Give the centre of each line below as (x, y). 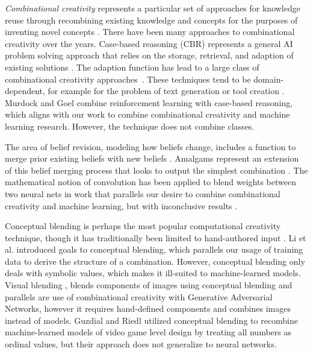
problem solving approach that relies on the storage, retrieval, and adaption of (149, 55)
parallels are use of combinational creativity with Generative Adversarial (139, 296)
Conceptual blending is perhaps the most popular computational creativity (143, 226)
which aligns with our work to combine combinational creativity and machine (147, 114)
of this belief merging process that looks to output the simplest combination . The (156, 170)
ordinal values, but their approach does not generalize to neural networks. (141, 344)
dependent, (25, 91)
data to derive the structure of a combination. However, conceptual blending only (155, 261)
